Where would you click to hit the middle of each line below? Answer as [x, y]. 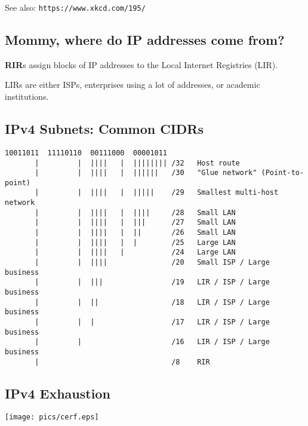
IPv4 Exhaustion [58, 393]
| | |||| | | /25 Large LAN [135, 242]
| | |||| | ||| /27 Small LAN [135, 223]
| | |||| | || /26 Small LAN [135, 233]
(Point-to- [283, 173]
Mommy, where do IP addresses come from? [145, 40]
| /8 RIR [122, 362]
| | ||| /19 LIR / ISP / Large [152, 282]
